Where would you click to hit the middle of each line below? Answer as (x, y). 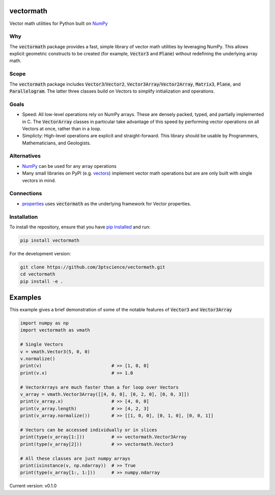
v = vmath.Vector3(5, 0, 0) (55, 352)
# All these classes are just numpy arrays (75, 458)
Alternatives (25, 156)
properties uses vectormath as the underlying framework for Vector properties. (107, 203)
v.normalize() (38, 359)
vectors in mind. (39, 180)
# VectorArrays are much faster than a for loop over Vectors (99, 387)
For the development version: (40, 253)
